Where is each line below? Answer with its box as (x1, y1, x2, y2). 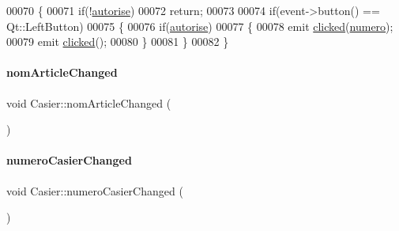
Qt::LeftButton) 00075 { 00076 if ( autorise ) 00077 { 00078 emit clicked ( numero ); (6, 17, 393, 34)
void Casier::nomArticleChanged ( (6, 94, 171, 111)
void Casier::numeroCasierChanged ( (6, 182, 183, 199)
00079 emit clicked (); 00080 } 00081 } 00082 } (6, 33, 229, 50)
